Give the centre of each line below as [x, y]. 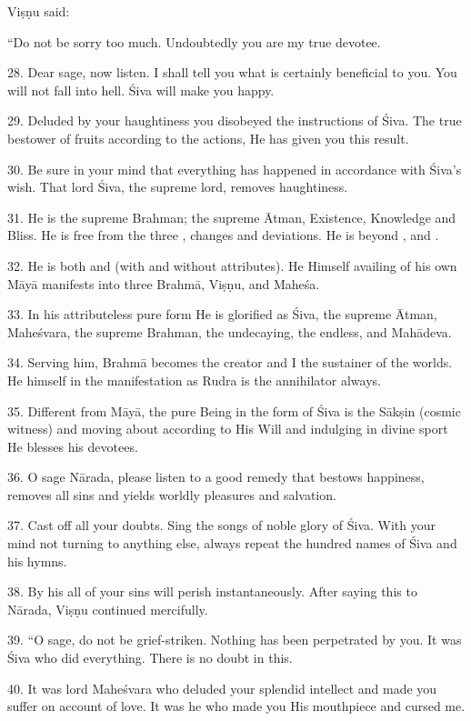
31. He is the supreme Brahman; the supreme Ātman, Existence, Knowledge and [232, 217]
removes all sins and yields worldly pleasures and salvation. [172, 494]
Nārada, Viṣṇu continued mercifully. [108, 609]
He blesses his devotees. [73, 446]
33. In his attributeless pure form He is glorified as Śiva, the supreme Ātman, [222, 314]
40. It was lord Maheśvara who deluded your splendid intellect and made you [222, 688]
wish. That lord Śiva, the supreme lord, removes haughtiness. [178, 187]
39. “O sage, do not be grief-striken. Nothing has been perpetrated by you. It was [235, 640]
